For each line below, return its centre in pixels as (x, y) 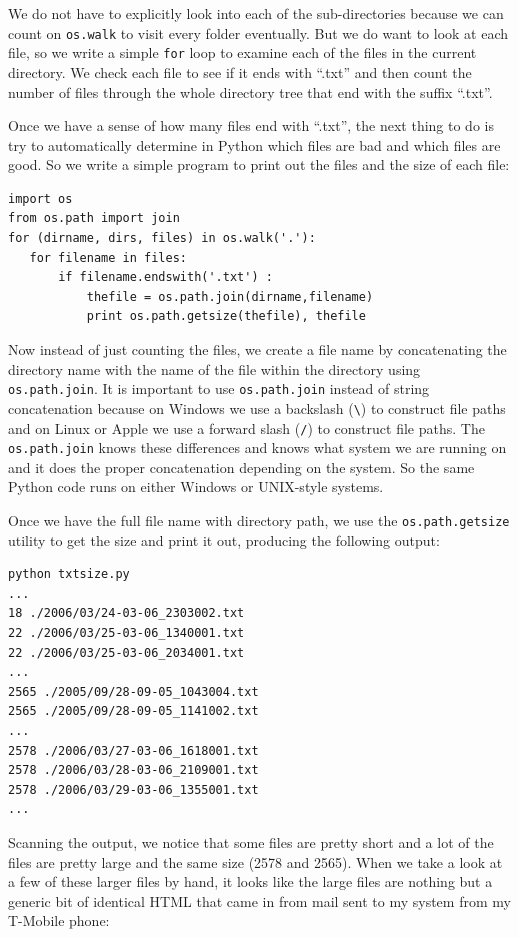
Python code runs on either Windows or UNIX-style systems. (196, 486)
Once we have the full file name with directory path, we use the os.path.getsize (259, 520)
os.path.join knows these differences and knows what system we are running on (257, 447)
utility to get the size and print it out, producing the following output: (224, 539)
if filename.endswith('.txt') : (165, 277)
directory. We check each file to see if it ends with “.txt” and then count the (240, 71)
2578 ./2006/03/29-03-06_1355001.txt (133, 789)
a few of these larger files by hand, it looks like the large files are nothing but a (250, 881)
